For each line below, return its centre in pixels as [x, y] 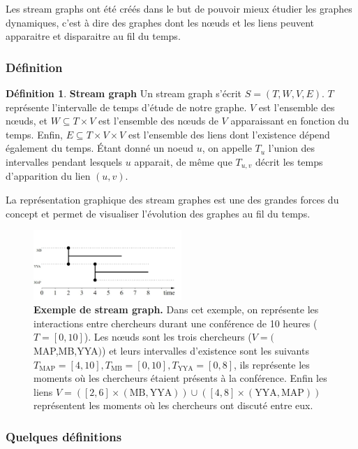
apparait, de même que [183, 161]
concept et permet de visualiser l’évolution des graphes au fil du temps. [158, 213]
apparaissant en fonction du [290, 121]
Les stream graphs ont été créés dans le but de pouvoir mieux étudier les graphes [179, 8]
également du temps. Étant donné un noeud [100, 148]
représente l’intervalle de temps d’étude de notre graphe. [126, 107]
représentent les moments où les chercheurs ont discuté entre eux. [173, 405]
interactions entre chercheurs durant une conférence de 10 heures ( [176, 323]
